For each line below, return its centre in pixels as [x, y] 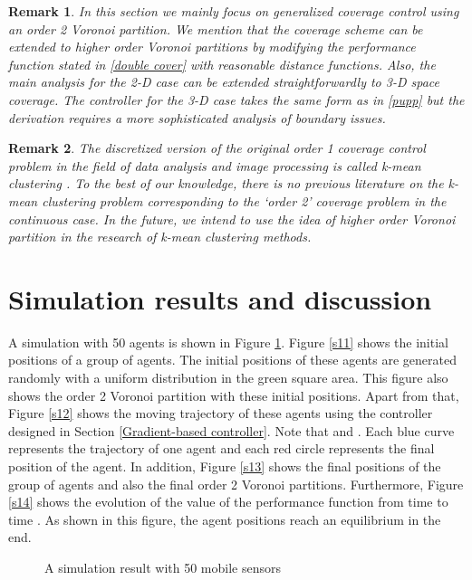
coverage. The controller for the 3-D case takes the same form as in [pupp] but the [236, 99]
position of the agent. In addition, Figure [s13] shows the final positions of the [225, 466]
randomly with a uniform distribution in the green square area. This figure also [228, 378]
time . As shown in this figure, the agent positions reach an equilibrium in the [225, 519]
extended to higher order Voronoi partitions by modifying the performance [212, 47]
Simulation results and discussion [220, 298]
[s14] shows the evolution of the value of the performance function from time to [228, 502]
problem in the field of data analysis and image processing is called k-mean [215, 165]
